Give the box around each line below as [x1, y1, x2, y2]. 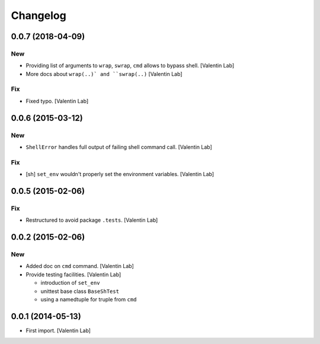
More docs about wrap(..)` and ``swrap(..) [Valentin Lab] [25, 70, 183, 77]
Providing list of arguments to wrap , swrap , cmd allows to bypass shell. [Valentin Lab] [25, 62, 235, 69]
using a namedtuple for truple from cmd [40, 296, 137, 303]
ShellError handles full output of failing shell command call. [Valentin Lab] [25, 144, 213, 151]
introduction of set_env [40, 279, 100, 286]
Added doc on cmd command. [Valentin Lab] [25, 263, 135, 270]
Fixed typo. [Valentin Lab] [25, 97, 89, 104]
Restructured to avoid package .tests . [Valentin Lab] [25, 216, 158, 224]
